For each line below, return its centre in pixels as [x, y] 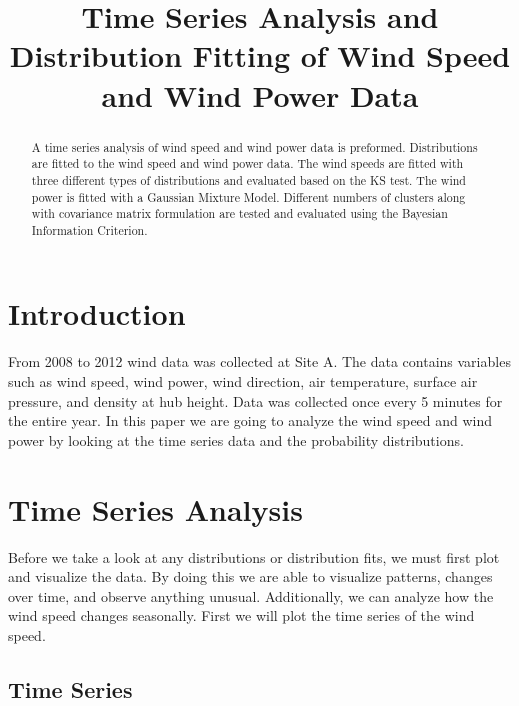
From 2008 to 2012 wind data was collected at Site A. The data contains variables [259, 361]
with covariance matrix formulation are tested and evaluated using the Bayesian [239, 213]
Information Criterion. [89, 229]
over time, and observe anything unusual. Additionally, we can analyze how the [251, 595]
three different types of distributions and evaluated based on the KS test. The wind [248, 179]
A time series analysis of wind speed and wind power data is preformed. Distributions [254, 146]
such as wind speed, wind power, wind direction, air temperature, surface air [243, 381]
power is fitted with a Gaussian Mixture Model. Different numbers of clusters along [248, 196]
